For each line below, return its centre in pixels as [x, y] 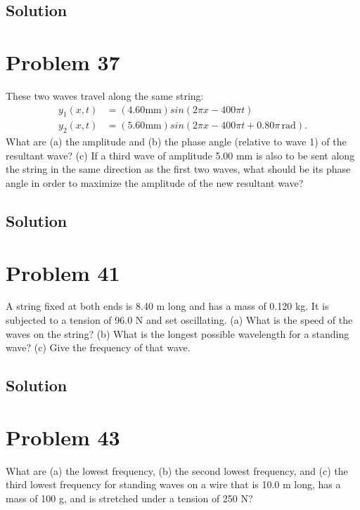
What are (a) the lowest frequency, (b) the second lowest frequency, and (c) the [177, 470]
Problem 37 [63, 61]
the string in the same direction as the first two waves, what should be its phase [178, 169]
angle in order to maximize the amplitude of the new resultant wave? [155, 182]
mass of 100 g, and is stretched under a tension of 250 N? [129, 498]
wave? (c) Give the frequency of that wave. [98, 347]
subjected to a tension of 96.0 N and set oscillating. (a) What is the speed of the [179, 320]
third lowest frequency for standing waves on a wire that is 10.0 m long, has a [173, 484]
